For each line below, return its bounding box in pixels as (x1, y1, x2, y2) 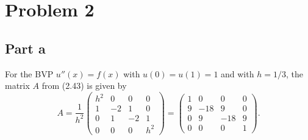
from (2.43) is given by (41, 79, 127, 92)
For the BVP (5, 67, 54, 80)
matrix (5, 79, 30, 92)
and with (221, 67, 254, 80)
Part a (5, 38, 46, 57)
